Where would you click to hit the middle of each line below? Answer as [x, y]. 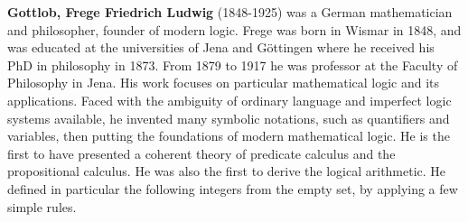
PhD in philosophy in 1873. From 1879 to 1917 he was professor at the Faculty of [233, 65]
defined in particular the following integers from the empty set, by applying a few [233, 188]
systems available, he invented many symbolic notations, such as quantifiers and [229, 118]
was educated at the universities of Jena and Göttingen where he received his [221, 47]
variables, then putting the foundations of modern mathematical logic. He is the [229, 136]
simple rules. [42, 206]
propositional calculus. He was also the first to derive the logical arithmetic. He [227, 171]
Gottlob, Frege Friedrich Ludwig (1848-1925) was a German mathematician [230, 12]
